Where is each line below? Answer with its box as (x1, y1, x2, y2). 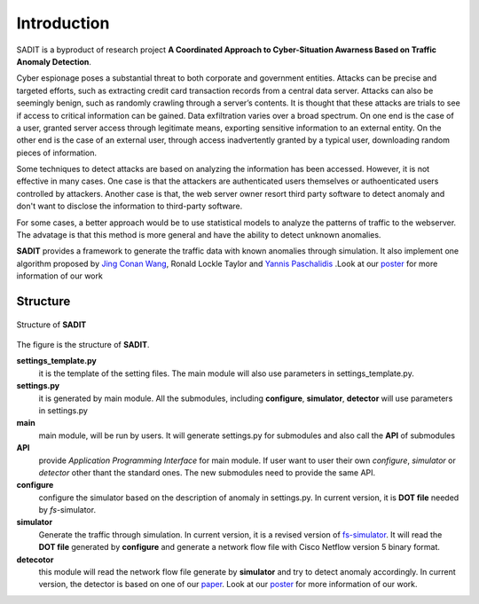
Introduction (16, 13, 110, 33)
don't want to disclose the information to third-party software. (16, 200, 243, 212)
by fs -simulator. (38, 505, 97, 515)
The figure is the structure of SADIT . (16, 339, 150, 349)
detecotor (16, 554, 54, 565)
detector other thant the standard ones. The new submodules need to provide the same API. (38, 467, 376, 478)
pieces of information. (16, 147, 98, 158)
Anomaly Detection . (16, 56, 92, 67)
